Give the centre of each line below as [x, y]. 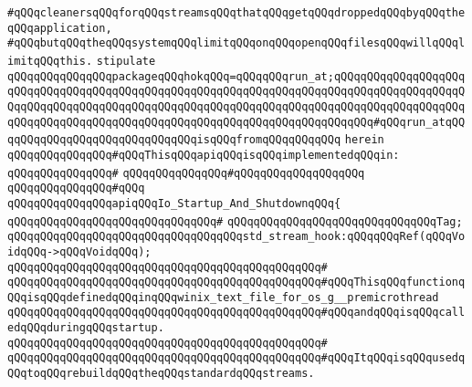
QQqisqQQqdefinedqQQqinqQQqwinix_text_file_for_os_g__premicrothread [223, 297]
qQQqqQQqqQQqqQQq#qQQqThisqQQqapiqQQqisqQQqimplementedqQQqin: [204, 155]
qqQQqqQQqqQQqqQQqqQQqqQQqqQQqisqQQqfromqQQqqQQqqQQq [174, 140]
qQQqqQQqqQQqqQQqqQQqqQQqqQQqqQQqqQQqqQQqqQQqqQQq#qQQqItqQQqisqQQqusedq [236, 358]
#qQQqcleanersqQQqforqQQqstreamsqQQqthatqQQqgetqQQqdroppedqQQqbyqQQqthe [236, 13]
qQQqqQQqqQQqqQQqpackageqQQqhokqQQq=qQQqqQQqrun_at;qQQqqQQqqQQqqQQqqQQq [236, 76]
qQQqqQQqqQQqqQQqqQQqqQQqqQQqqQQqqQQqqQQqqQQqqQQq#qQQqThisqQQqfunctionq [236, 282]
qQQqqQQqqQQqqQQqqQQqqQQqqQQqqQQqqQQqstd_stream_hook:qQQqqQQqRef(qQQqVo [236, 237]
